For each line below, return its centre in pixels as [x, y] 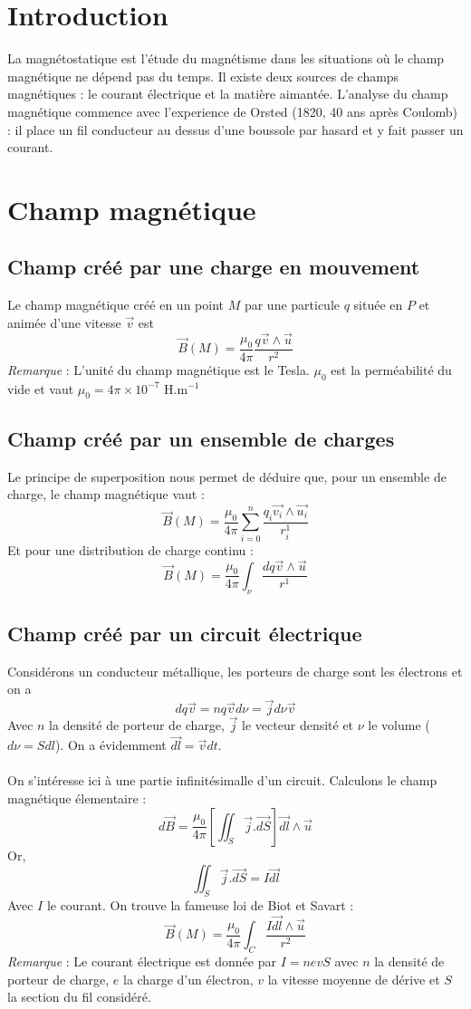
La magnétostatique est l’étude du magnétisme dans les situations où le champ [226, 58]
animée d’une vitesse [64, 322]
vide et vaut [41, 388]
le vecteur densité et [298, 725]
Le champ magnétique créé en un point [115, 305]
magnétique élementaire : [77, 798]
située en [378, 305]
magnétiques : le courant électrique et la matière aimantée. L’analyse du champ [228, 94]
